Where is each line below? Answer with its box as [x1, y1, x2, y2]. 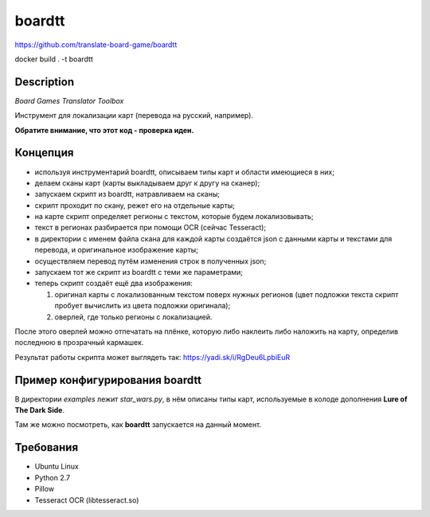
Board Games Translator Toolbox [14, 96, 124, 105]
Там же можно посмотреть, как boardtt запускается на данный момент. [14, 420, 262, 429]
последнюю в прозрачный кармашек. [14, 338, 144, 347]
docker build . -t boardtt [14, 54, 93, 64]
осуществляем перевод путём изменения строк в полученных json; [34, 256, 267, 266]
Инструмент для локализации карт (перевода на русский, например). [14, 111, 254, 120]
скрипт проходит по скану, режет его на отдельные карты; [34, 200, 235, 210]
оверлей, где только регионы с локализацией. [54, 311, 213, 322]
